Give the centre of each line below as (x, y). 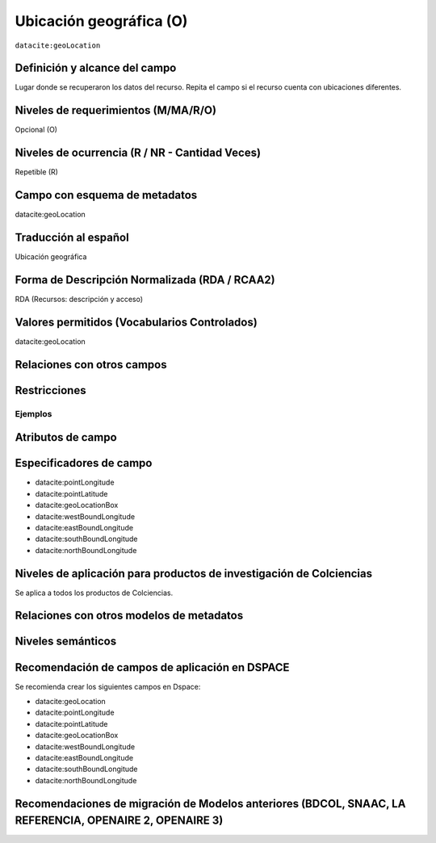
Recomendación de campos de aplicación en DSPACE (152, 667)
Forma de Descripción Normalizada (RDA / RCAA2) (145, 280)
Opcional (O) (36, 130)
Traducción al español (72, 237)
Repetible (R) (36, 172)
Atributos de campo (66, 437)
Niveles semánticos (66, 642)
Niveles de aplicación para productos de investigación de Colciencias (194, 573)
